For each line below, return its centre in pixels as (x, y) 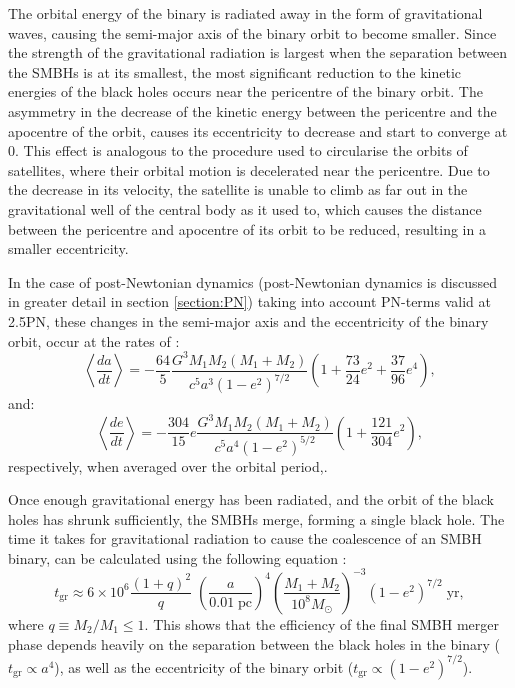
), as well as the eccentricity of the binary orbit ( (204, 666)
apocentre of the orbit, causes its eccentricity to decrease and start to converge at (258, 130)
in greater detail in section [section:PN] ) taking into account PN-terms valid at (249, 301)
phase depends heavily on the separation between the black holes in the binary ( (254, 643)
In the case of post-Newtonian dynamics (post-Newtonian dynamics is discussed (253, 281)
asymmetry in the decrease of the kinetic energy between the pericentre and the (252, 110)
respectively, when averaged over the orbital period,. (168, 465)
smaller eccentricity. (68, 248)
